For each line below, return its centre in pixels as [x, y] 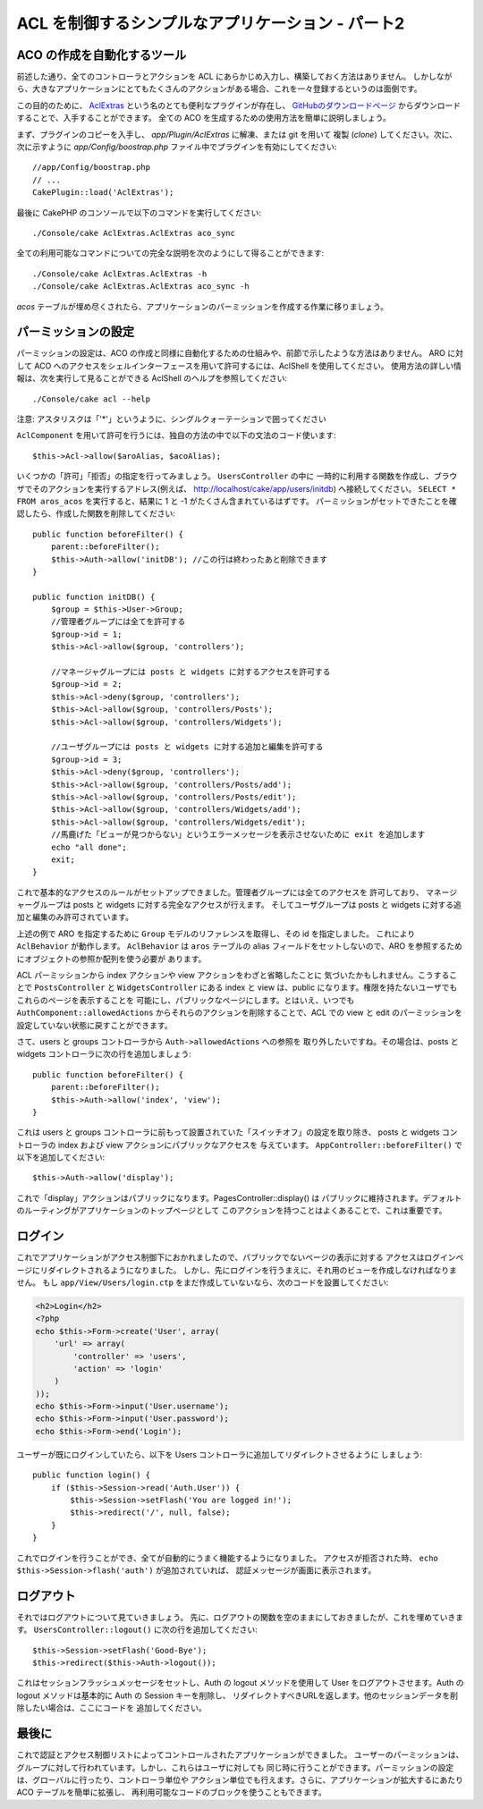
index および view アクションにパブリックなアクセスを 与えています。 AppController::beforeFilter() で [260, 1145]
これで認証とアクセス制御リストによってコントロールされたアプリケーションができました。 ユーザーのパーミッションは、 [240, 1755]
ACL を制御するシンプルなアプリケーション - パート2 [211, 23]
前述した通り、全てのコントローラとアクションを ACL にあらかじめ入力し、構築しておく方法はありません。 [214, 77]
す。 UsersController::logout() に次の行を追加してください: [137, 1630]
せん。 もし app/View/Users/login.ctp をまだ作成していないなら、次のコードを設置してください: [203, 1282]
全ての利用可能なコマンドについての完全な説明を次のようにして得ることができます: [170, 253]
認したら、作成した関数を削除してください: [96, 513]
